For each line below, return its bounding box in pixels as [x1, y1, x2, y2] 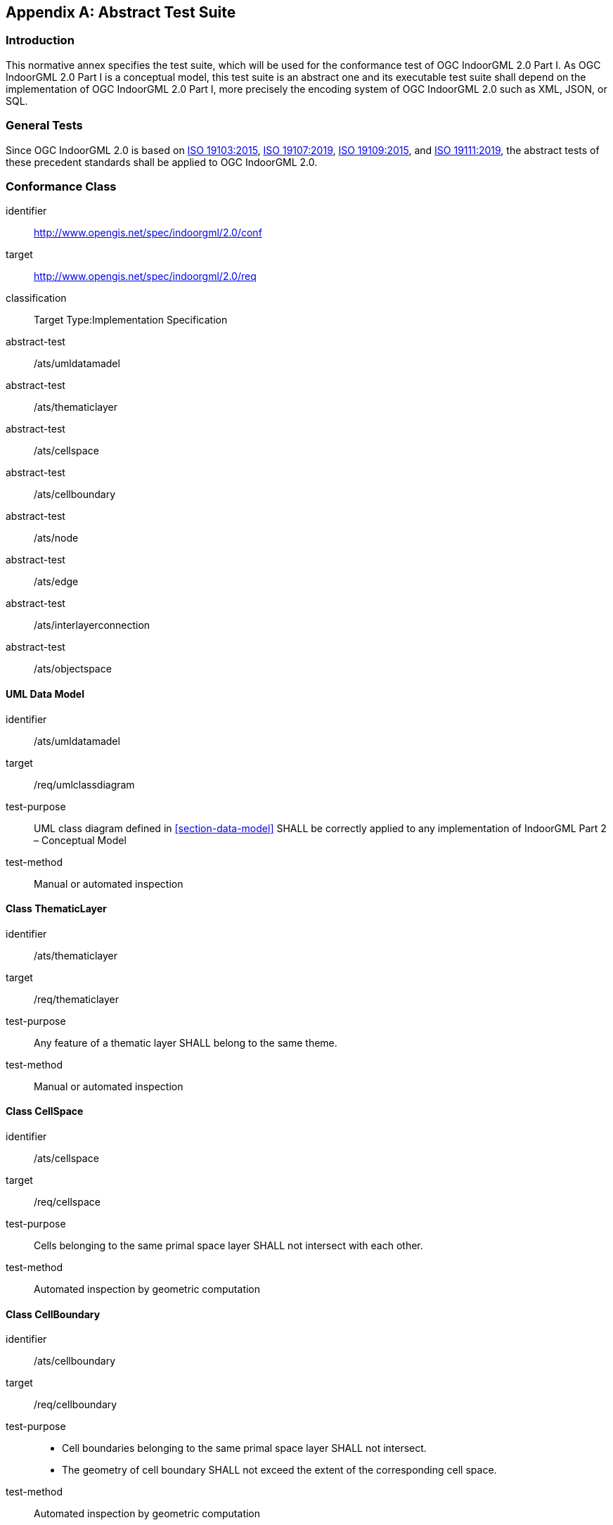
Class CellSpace [6, 1105, 84, 1118]
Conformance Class [6, 179, 117, 193]
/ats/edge [34, 575, 79, 588]
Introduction [6, 33, 75, 48]
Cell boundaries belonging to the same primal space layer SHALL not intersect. [62, 1442, 427, 1455]
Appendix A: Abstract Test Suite [6, 4, 236, 21]
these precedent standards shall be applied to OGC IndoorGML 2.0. [6, 155, 318, 168]
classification [6, 292, 67, 305]
